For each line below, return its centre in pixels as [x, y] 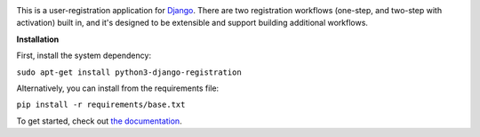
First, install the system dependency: [84, 56]
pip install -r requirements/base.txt [101, 105]
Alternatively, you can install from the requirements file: [118, 88]
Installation [38, 39]
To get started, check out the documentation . [99, 121]
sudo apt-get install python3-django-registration [129, 72]
